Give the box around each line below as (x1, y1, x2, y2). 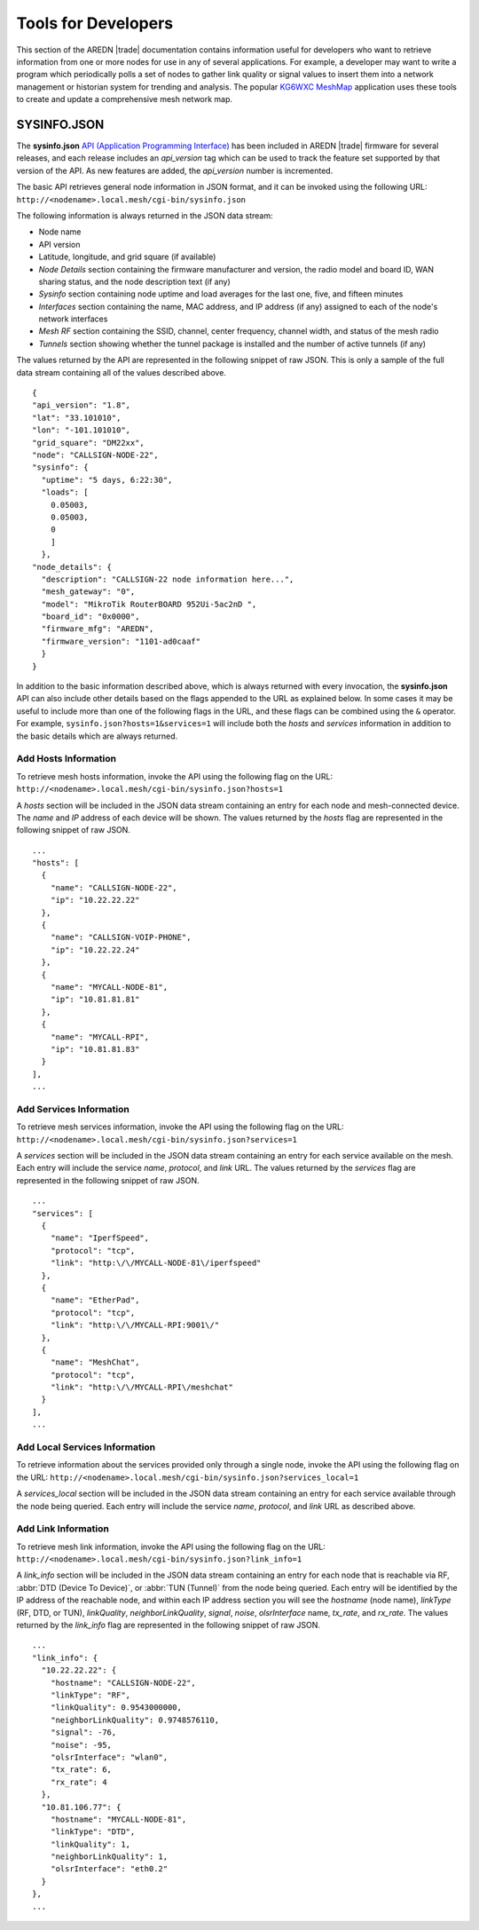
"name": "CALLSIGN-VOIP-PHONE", (50, 932, 192, 943)
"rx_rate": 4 (50, 1776, 107, 1787)
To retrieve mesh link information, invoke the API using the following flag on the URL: (16, 1541, 326, 1552)
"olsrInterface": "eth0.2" (50, 1864, 169, 1874)
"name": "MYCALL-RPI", (50, 1032, 150, 1042)
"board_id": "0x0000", (41, 612, 140, 621)
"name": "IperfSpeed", (50, 1233, 150, 1243)
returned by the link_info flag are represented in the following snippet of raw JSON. (16, 1620, 321, 1631)
